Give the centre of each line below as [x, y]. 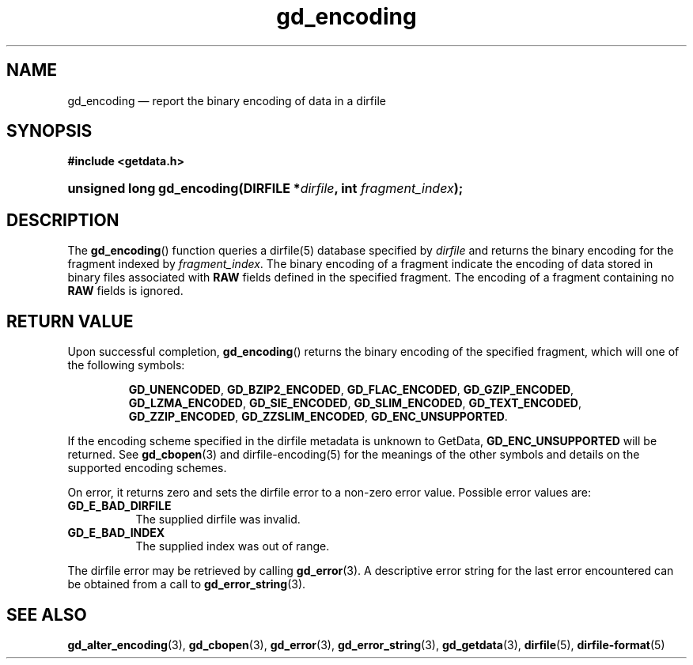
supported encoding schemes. [147, 468]
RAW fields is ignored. [125, 291]
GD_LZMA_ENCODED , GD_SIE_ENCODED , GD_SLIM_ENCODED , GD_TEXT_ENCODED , [355, 403]
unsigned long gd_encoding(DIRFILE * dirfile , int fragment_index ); [265, 189]
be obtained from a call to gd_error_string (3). [187, 584]
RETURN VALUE [70, 321]
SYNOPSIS [49, 131]
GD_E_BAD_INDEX [116, 533]
